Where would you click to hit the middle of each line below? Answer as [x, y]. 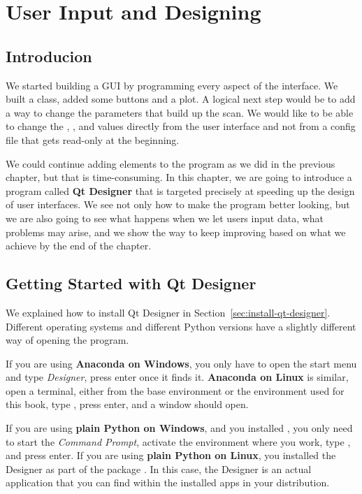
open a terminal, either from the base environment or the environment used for [175, 390]
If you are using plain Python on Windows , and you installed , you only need [179, 428]
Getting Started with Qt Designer [131, 283]
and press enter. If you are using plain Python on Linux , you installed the [171, 455]
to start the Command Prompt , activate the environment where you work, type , [178, 441]
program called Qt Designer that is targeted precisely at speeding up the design [180, 190]
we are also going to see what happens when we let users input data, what [165, 218]
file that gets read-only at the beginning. [93, 139]
